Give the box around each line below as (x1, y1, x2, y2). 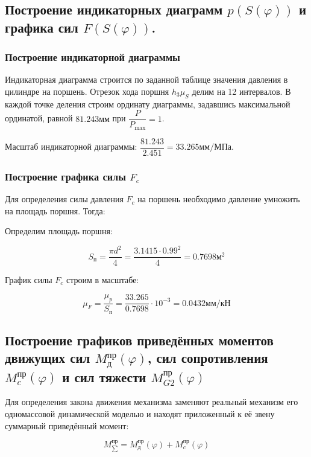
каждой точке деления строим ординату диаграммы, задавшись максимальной (5, 97, 291, 110)
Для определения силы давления (5, 193, 124, 205)
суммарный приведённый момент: (5, 419, 129, 432)
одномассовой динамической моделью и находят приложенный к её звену (5, 407, 275, 420)
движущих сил (5, 348, 90, 367)
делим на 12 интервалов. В (192, 85, 291, 97)
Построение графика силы (5, 168, 127, 184)
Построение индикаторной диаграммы (5, 50, 180, 65)
